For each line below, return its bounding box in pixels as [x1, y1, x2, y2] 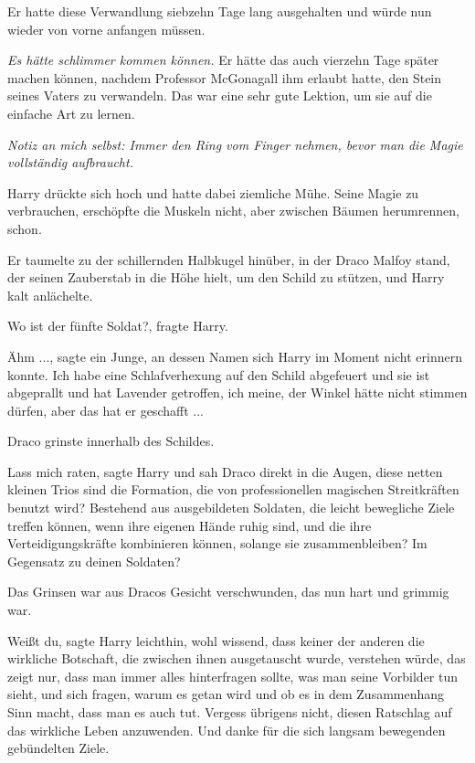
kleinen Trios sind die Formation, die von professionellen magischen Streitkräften [7, 480, 459, 499]
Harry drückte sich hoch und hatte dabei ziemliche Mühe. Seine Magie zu [7, 183, 419, 202]
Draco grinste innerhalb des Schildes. [7, 431, 215, 450]
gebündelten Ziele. [7, 738, 110, 758]
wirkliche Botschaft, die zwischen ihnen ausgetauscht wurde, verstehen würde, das [7, 649, 466, 668]
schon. [7, 218, 42, 238]
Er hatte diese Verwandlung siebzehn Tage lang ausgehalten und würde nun [7, 2, 432, 20]
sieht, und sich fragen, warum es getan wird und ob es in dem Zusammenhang [7, 684, 445, 704]
